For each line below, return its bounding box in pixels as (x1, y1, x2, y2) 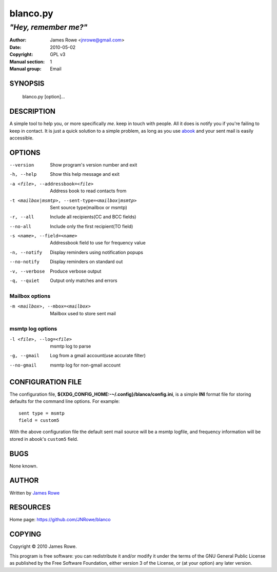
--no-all (9, 223, 32, 229)
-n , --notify (9, 249, 43, 255)
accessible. (9, 135, 34, 141)
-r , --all (9, 214, 34, 220)
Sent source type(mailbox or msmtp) (50, 204, 128, 210)
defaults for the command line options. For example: (9, 398, 120, 404)
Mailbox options (9, 292, 51, 299)
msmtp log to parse (50, 343, 91, 350)
